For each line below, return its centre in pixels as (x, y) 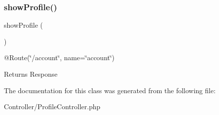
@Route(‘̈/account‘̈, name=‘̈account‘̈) (59, 57)
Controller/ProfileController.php (52, 107)
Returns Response (31, 74)
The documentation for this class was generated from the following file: (110, 90)
